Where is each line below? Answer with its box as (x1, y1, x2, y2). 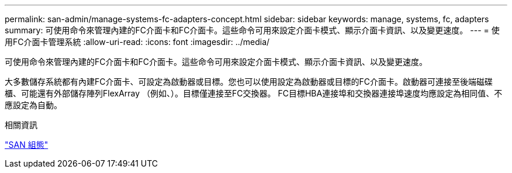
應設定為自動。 (5, 100, 62, 110)
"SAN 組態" (5, 140, 49, 150)
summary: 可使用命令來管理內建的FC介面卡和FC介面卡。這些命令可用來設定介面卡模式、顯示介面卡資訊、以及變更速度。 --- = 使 (5, 25, 500, 35)
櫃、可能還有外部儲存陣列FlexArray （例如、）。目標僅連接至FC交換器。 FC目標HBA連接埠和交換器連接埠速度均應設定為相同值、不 (5, 88, 503, 98)
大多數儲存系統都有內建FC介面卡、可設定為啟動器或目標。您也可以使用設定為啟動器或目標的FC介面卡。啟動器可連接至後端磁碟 (5, 77, 493, 86)
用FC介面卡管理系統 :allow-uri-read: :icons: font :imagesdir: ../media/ (5, 37, 270, 47)
